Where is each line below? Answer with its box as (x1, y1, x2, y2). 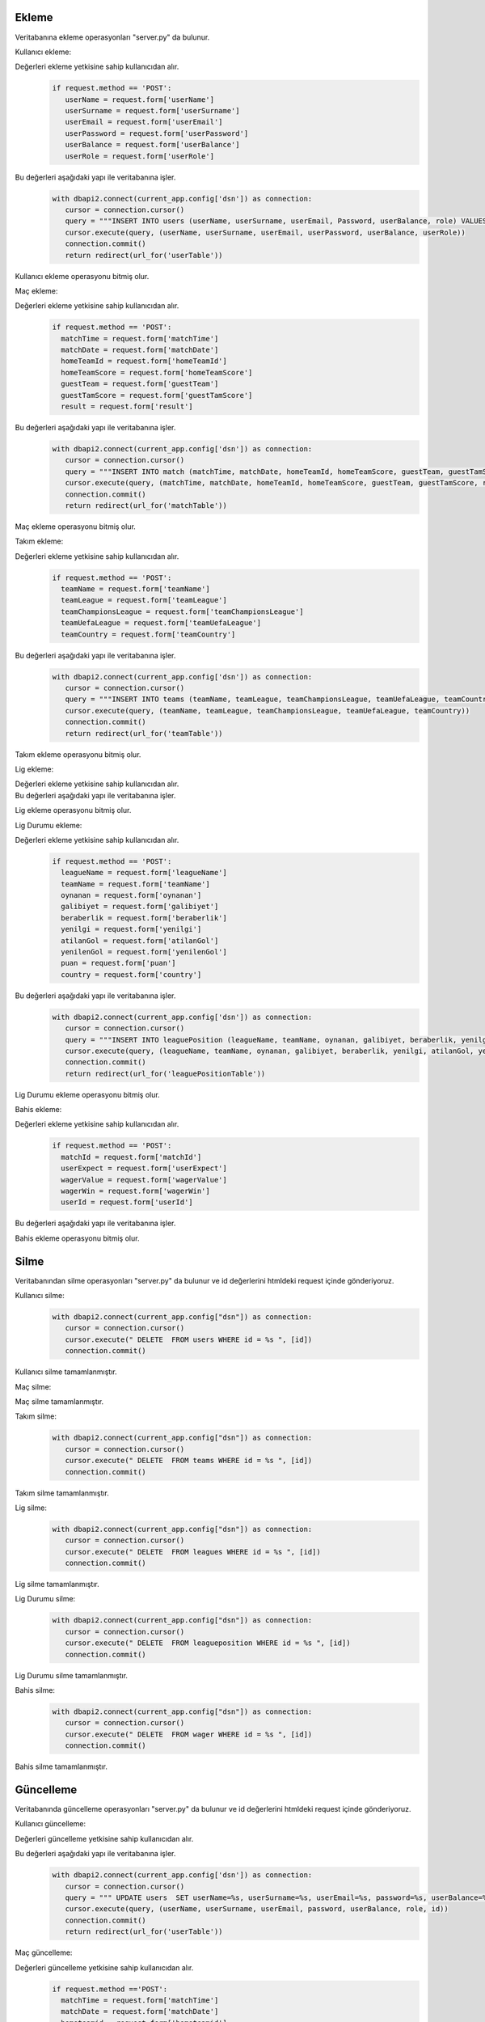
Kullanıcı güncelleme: (15, 1819, 86, 1829)
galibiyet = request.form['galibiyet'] (61, 902, 219, 912)
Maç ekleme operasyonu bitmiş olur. (15, 522, 137, 531)
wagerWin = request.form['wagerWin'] (61, 1187, 210, 1196)
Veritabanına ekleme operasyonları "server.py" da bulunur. (15, 32, 210, 42)
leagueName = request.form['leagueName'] (61, 868, 228, 878)
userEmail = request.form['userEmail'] (65, 117, 223, 127)
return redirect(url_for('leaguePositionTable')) (65, 1068, 266, 1078)
